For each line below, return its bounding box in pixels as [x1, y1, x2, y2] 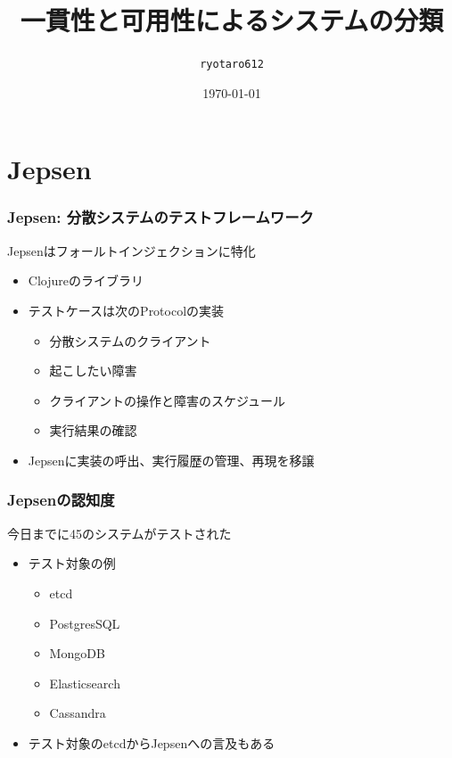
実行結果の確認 [49, 421, 137, 440]
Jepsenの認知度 [7, 489, 115, 511]
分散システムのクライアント [49, 331, 211, 350]
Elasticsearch [49, 673, 120, 692]
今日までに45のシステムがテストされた [7, 523, 232, 542]
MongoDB [49, 644, 105, 663]
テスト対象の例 [28, 554, 116, 573]
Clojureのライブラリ [28, 271, 144, 290]
